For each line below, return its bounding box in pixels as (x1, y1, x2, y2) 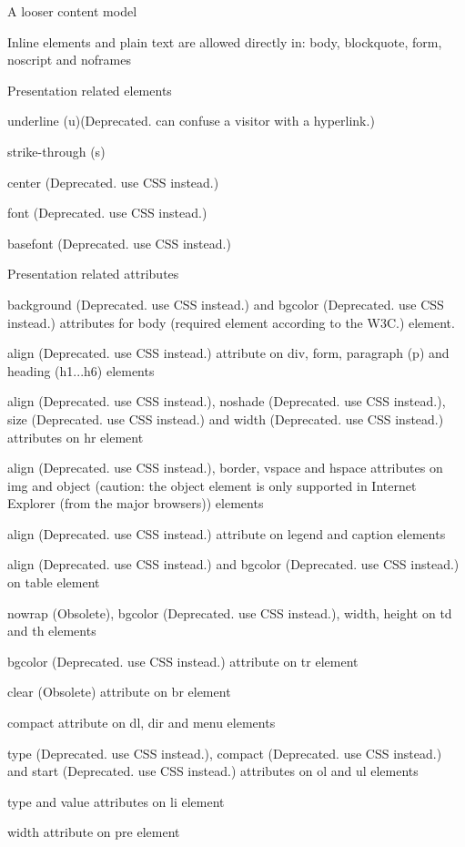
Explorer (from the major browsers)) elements (7, 494, 264, 513)
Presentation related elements (7, 80, 172, 99)
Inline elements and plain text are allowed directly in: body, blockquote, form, (7, 32, 442, 51)
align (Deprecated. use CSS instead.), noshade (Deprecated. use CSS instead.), (7, 392, 446, 411)
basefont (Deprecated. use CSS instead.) (7, 233, 231, 252)
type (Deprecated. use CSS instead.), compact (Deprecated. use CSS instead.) (7, 743, 442, 762)
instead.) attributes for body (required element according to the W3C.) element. (7, 312, 455, 332)
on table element (7, 573, 100, 592)
